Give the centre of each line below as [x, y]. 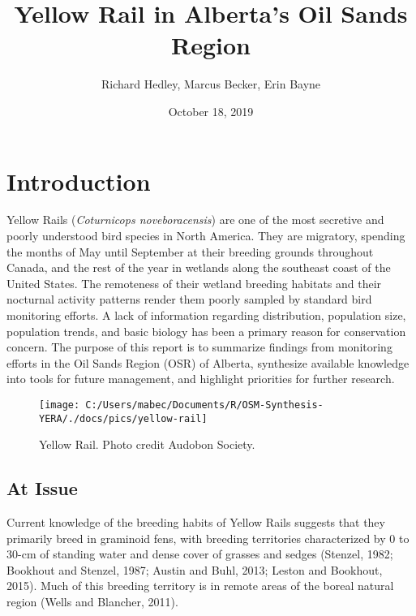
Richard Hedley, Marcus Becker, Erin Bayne [211, 84]
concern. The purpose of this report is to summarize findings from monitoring [199, 347]
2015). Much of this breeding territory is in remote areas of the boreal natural [200, 586]
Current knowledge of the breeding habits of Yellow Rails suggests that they [196, 522]
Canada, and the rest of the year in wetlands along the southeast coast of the [199, 267]
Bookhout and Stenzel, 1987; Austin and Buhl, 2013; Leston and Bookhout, [195, 569]
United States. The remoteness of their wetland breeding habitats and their [194, 283]
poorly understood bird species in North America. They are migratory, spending [206, 236]
